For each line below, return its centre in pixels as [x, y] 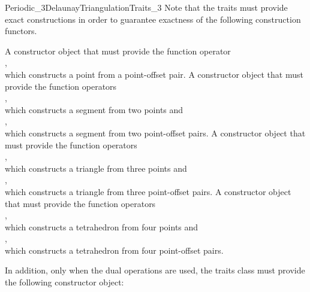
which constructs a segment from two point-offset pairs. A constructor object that [155, 133]
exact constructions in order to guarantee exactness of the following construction [153, 19]
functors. [21, 31]
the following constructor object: [64, 282]
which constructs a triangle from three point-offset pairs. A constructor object [148, 191]
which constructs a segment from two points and [94, 109]
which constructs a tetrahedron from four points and [102, 226]
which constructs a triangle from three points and [96, 168]
